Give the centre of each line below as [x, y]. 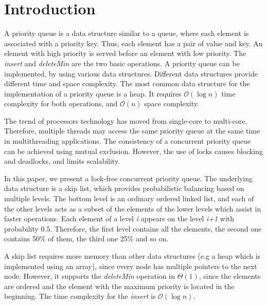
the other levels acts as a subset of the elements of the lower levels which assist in [133, 208]
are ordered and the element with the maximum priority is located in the [119, 286]
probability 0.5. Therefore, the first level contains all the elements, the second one [133, 228]
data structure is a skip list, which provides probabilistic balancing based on [124, 188]
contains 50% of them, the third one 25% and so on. [86, 239]
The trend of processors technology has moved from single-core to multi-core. [126, 120]
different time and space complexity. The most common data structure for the [127, 83]
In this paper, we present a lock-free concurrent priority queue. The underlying [129, 178]
